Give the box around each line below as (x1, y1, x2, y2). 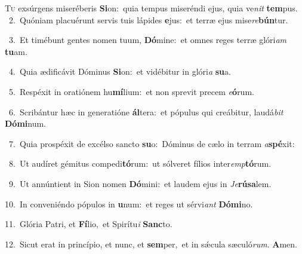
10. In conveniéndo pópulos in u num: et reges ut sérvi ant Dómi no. (5, 197, 253, 210)
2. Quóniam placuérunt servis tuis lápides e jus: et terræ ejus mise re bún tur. (8, 13, 288, 26)
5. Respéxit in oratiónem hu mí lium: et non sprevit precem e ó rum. (8, 85, 254, 97)
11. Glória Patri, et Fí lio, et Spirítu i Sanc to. (5, 218, 172, 230)
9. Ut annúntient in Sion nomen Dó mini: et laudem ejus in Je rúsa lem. (8, 177, 272, 189)
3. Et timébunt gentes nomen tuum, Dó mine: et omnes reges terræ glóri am (8, 33, 287, 46)
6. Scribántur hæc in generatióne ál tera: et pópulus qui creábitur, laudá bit (8, 105, 283, 118)
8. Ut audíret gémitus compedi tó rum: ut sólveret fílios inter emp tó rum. (8, 157, 272, 170)
